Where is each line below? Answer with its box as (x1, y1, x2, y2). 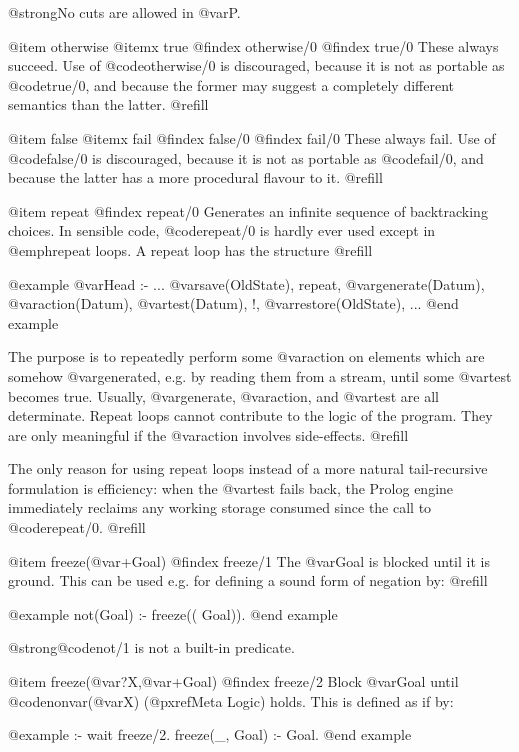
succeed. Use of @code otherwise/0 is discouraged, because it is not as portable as (8, 55, 505, 76)
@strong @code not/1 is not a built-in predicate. (8, 637, 295, 658)
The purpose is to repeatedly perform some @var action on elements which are (8, 346, 485, 367)
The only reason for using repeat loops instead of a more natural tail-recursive (8, 458, 488, 479)
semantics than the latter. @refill (8, 94, 209, 115)
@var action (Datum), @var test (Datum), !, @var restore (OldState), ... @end (8, 293, 459, 314)
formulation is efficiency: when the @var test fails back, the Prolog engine (8, 477, 454, 498)
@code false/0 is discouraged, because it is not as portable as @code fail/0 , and (8, 147, 484, 168)
